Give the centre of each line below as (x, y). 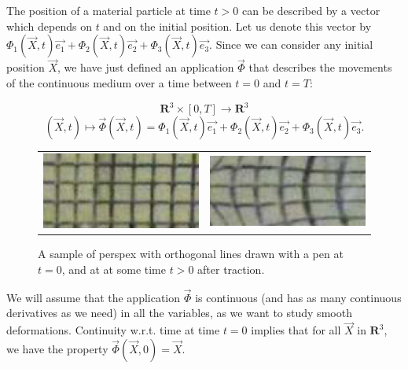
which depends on (49, 26)
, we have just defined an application (145, 67)
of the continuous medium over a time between (119, 83)
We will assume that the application (94, 297)
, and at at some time (114, 269)
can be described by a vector (311, 10)
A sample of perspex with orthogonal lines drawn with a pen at (191, 254)
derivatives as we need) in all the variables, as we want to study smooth (179, 313)
